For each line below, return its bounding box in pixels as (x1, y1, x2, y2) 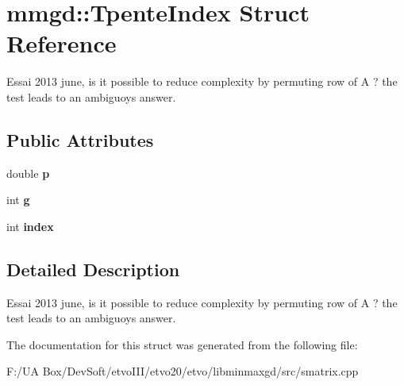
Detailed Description (6, 256, 180, 281)
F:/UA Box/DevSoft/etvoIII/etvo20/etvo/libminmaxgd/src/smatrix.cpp (6, 363, 359, 379)
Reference (6, 27, 117, 60)
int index (6, 218, 54, 234)
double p (6, 164, 50, 181)
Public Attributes (6, 127, 154, 152)
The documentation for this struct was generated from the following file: (6, 336, 358, 352)
